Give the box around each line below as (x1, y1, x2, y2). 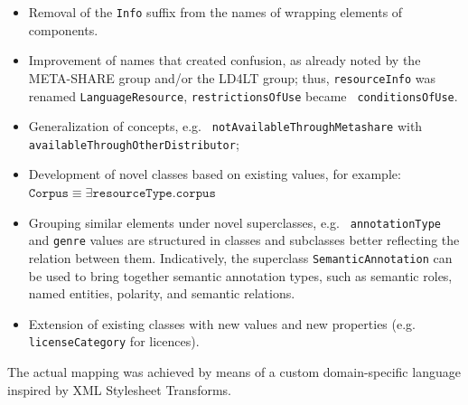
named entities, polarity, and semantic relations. (28, 284, 295, 303)
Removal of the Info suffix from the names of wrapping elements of (28, 3, 403, 21)
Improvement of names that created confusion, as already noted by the (28, 51, 421, 70)
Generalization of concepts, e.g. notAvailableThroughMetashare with (28, 117, 423, 136)
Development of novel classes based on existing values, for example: (28, 165, 401, 184)
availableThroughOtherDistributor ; (28, 134, 239, 153)
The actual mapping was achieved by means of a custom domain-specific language (7, 363, 461, 381)
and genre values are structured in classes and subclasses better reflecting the (28, 231, 460, 250)
